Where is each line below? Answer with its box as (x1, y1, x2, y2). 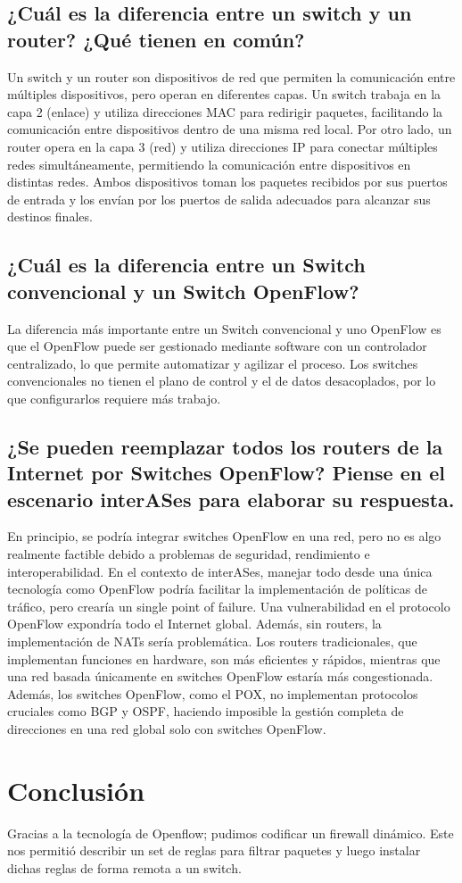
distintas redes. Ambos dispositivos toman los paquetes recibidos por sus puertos (7, 172, 448, 191)
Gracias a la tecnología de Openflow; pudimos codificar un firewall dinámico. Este (7, 823, 454, 842)
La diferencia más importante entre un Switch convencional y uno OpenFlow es (7, 319, 441, 337)
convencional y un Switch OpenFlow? (7, 277, 359, 304)
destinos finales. (7, 207, 93, 226)
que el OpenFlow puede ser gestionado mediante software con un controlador (7, 337, 427, 355)
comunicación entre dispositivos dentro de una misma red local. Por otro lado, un (7, 120, 452, 138)
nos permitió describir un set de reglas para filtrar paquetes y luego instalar (7, 841, 421, 860)
